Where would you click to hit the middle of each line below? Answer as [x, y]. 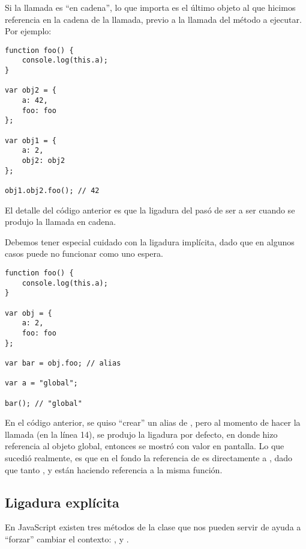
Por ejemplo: [28, 31]
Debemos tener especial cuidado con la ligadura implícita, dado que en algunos [150, 241]
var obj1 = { [31, 140]
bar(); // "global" [43, 403]
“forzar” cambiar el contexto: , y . [67, 538]
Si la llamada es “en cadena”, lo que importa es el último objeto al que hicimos [150, 7]
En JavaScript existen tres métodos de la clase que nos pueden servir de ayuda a [153, 527]
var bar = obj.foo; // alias [63, 363]
